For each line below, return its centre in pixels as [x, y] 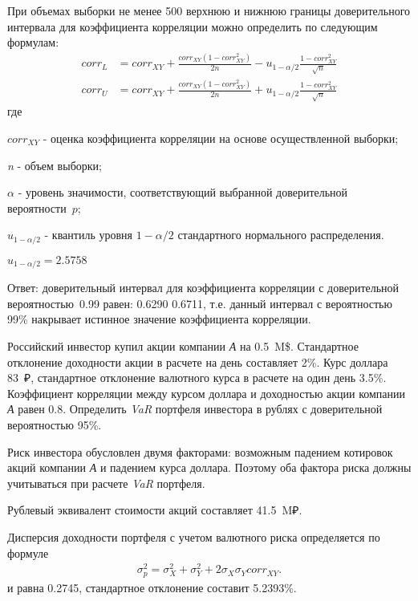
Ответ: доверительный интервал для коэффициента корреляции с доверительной [203, 288]
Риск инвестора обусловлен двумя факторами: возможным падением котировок [200, 451]
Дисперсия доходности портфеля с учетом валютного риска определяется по [194, 536]
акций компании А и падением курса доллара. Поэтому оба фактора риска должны [209, 467]
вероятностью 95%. [55, 424]
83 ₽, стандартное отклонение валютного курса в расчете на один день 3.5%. [197, 378]
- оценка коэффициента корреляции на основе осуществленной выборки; [221, 138]
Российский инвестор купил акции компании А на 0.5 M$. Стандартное [183, 346]
